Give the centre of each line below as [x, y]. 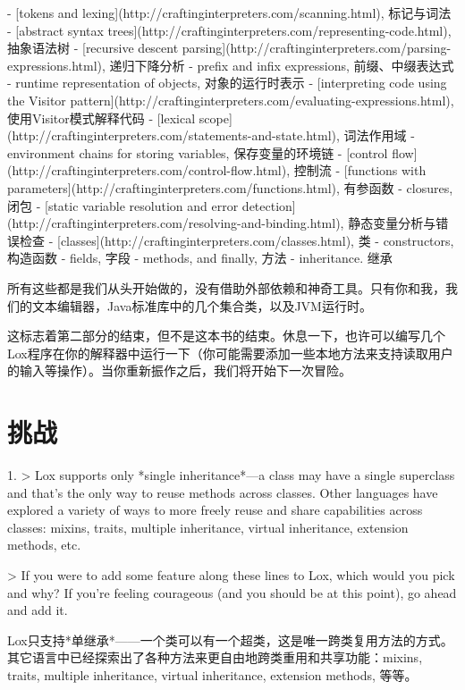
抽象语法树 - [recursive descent [93, 48]
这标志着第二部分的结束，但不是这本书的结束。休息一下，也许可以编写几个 [226, 336]
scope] [216, 118]
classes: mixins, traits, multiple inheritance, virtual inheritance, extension [208, 527]
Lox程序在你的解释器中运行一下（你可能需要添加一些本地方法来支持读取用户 [230, 353]
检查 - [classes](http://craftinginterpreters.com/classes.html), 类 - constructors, [237, 240]
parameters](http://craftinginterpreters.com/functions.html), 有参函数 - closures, [230, 187]
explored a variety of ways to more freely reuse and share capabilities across [215, 510]
